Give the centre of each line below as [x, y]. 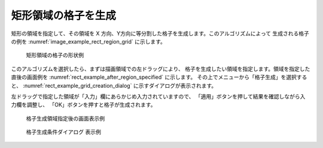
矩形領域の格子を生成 [64, 16]
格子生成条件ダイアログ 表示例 [63, 132]
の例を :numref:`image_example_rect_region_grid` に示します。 [88, 41]
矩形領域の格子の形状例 [55, 55]
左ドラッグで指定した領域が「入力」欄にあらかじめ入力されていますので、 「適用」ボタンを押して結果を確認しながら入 [158, 96]
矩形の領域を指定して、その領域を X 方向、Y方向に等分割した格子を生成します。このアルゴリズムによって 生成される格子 [160, 33]
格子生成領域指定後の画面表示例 [65, 118]
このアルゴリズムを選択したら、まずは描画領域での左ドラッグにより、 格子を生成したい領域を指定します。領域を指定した [161, 69]
